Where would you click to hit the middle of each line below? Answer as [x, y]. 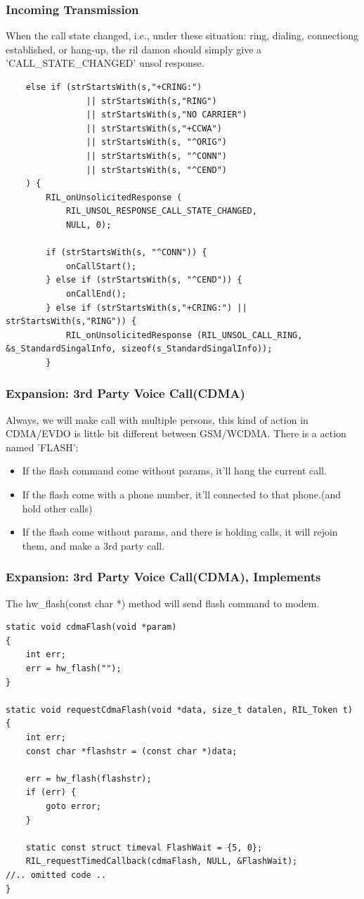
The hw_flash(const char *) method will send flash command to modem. [163, 603]
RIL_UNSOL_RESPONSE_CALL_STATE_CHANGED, [161, 211]
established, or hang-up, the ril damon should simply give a [134, 49]
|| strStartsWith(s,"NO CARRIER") [167, 115]
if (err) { [51, 793]
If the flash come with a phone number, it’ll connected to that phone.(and [181, 494]
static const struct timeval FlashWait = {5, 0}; [144, 847]
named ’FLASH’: [42, 447]
